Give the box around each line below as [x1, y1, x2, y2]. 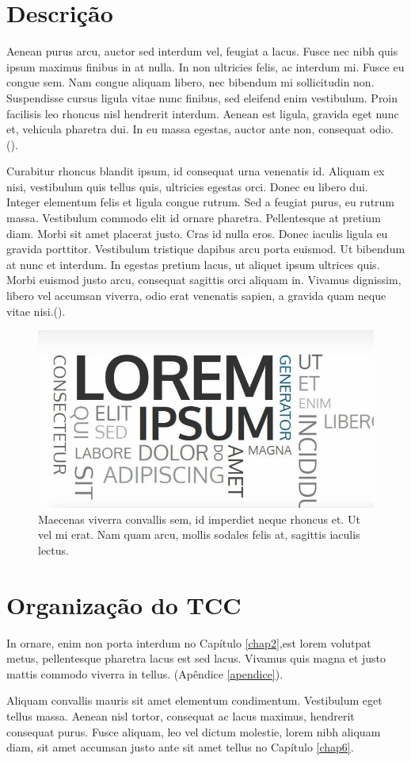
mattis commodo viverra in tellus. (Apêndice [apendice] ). [6, 665, 284, 682]
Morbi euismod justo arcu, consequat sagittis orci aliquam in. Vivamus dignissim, [6, 271, 401, 288]
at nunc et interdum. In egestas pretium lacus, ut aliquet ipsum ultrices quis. [6, 256, 380, 272]
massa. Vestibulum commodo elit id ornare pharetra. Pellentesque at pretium [6, 209, 381, 226]
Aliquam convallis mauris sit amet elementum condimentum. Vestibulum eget [6, 692, 382, 709]
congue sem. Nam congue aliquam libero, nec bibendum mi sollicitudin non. [6, 74, 375, 90]
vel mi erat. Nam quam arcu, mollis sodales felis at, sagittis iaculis [38, 526, 360, 543]
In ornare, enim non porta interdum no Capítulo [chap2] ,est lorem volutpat [6, 634, 371, 651]
